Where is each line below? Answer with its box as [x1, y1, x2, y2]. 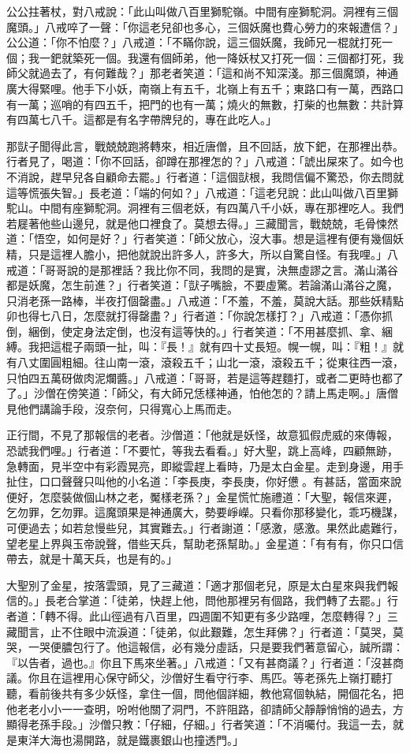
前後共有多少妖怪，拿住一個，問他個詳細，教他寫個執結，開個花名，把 [39, 684, 404, 701]
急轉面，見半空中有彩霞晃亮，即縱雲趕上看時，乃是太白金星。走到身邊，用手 [6, 457, 404, 474]
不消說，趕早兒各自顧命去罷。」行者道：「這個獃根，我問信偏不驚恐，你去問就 [6, 168, 404, 185]
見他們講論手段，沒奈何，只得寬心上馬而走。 [6, 400, 238, 416]
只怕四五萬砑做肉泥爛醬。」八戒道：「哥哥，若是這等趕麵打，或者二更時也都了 [6, 369, 404, 386]
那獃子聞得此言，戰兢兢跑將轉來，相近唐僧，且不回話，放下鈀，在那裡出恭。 [6, 137, 404, 154]
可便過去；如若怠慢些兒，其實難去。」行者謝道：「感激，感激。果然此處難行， [6, 520, 404, 535]
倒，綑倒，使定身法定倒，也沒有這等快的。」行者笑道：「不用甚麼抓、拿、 [6, 322, 382, 339]
